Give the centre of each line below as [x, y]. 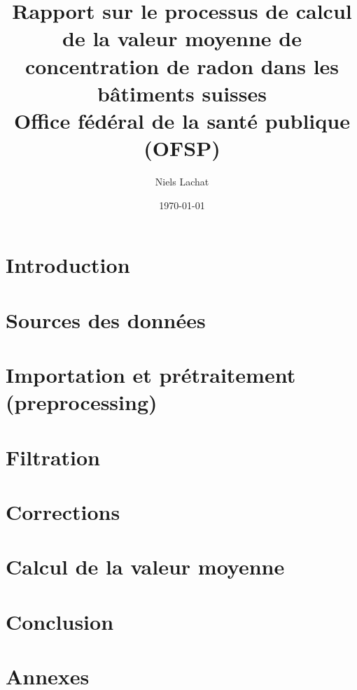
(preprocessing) [82, 402]
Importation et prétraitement [151, 374]
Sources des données [106, 319]
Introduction [68, 265]
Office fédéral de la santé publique [182, 120]
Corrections [63, 511]
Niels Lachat [182, 182]
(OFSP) [182, 148]
